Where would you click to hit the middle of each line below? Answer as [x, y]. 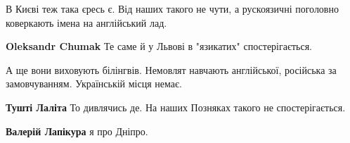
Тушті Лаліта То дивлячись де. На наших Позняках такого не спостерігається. [176, 107]
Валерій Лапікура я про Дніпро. [77, 131]
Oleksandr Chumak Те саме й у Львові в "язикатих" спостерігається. [159, 46]
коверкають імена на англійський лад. [86, 22]
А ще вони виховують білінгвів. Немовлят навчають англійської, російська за [171, 69]
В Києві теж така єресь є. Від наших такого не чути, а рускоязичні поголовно [172, 8]
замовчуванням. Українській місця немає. [94, 83]
